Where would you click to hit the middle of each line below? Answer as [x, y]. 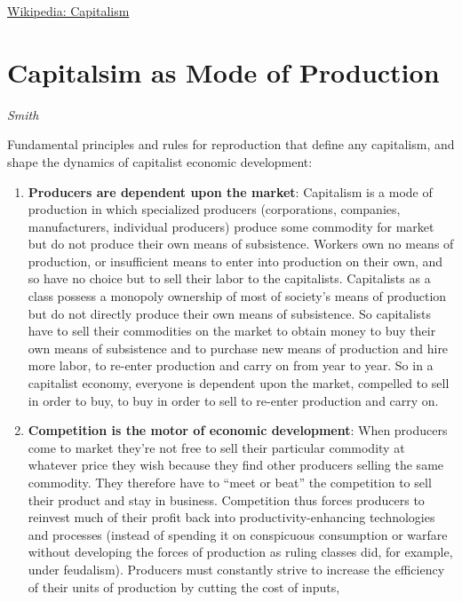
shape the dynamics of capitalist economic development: [160, 161]
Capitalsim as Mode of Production [223, 71]
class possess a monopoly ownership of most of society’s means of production [237, 296]
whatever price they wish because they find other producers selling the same [236, 465]
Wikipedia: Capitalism [68, 11]
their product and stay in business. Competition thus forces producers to [226, 499]
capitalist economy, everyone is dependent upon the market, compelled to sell [239, 383]
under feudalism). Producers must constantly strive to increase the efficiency [236, 569]
